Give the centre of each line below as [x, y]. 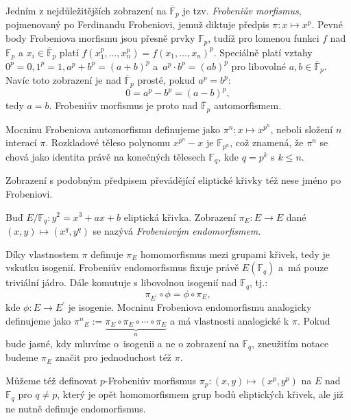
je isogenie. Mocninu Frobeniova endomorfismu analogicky [190, 307]
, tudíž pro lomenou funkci [264, 38]
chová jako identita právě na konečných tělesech [106, 156]
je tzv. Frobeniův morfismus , [242, 10]
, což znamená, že [267, 142]
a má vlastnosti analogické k [230, 320]
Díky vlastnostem [42, 254]
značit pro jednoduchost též [113, 357]
